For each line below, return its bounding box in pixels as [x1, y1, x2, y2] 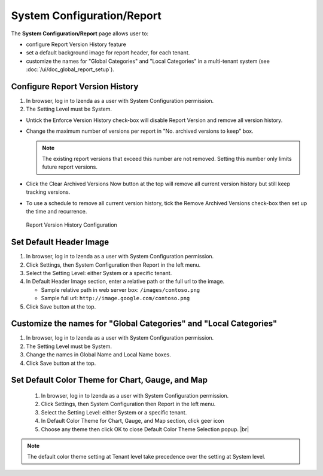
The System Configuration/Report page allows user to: [11, 30, 149, 37]
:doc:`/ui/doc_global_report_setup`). [26, 66, 115, 73]
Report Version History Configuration [26, 221, 118, 228]
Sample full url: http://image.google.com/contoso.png [41, 295, 190, 302]
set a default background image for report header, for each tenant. [26, 49, 190, 56]
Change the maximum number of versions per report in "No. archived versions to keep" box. [26, 127, 254, 135]
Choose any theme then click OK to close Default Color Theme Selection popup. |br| [41, 425, 249, 433]
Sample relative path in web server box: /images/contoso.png [41, 286, 200, 293]
